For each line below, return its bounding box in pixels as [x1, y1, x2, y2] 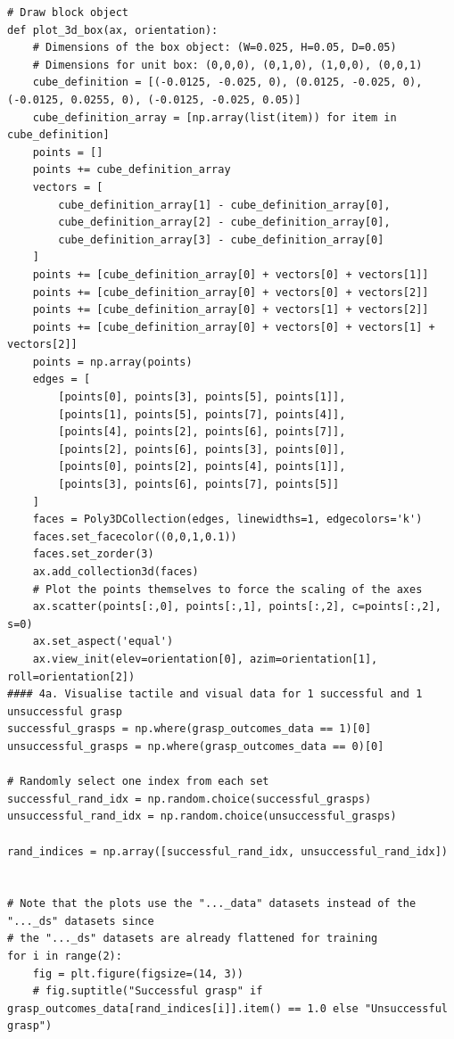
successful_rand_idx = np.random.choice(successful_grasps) [7, 792, 372, 805]
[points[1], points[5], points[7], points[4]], [58, 408, 346, 421]
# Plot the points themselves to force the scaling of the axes [32, 582, 423, 596]
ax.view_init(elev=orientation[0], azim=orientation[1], [32, 652, 378, 665]
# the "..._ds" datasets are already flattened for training [7, 932, 378, 945]
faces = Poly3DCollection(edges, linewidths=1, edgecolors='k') [32, 513, 423, 526]
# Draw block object [7, 6, 129, 19]
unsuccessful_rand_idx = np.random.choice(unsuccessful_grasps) [7, 810, 397, 823]
